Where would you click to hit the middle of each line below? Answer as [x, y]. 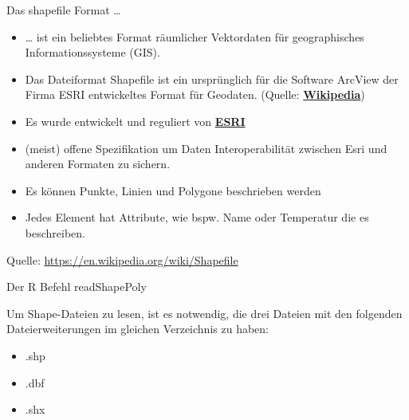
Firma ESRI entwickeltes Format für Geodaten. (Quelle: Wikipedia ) [195, 94]
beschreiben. [55, 232]
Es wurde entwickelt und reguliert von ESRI [135, 121]
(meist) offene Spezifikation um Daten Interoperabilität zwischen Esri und [206, 148]
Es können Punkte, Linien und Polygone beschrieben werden [173, 190]
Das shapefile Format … [64, 10]
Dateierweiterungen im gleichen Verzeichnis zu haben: [138, 329]
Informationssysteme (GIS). [92, 52]
